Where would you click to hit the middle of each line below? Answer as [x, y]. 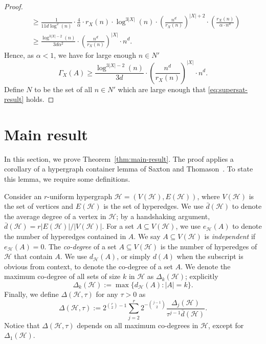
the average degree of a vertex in [55, 216]
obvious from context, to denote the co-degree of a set [88, 266]
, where [208, 196]
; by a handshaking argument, [163, 216]
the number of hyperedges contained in [65, 236]
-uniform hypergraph [80, 196]
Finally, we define [31, 294]
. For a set [118, 226]
